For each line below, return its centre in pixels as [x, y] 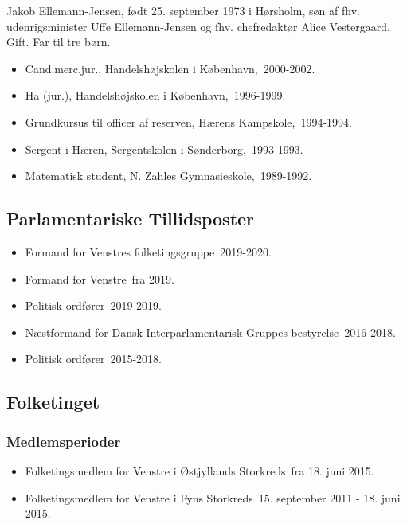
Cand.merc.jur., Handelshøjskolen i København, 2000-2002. [170, 68]
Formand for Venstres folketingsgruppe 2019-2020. [148, 251]
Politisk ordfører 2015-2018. [93, 359]
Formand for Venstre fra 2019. [100, 278]
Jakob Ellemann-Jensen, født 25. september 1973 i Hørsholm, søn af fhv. [183, 10]
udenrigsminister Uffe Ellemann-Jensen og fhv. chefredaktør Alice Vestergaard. [198, 26]
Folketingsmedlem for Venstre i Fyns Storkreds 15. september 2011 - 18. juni [213, 497]
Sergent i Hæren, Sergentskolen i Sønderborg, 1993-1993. [164, 149]
